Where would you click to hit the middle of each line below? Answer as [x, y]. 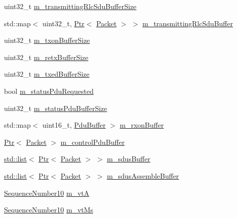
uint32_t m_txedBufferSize [47, 74]
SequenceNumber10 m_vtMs [49, 210]
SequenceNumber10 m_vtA [47, 193]
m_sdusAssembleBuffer [143, 175]
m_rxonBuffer [142, 125]
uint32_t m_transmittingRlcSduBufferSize [70, 6]
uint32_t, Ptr [63, 23]
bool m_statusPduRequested [49, 91]
